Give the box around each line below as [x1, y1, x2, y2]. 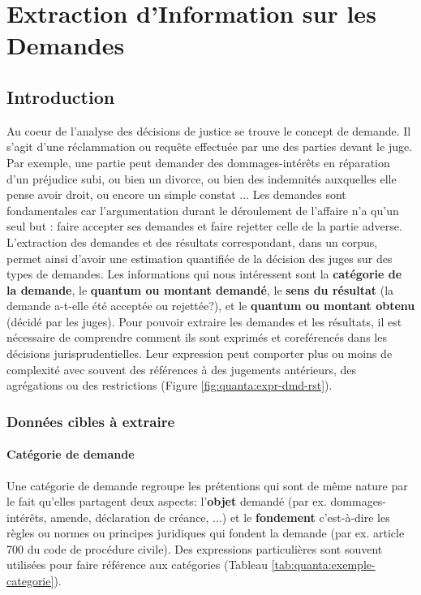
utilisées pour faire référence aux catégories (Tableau [6, 556, 268, 573]
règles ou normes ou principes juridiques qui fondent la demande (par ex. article [6, 524, 405, 541]
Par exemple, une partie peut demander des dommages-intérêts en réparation [6, 153, 390, 170]
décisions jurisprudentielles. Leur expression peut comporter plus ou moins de [6, 345, 393, 362]
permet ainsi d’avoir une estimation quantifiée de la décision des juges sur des [6, 249, 393, 266]
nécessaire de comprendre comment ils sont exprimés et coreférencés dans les [6, 329, 387, 346]
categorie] [6, 572, 54, 589]
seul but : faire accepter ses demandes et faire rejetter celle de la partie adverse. [6, 218, 402, 235]
